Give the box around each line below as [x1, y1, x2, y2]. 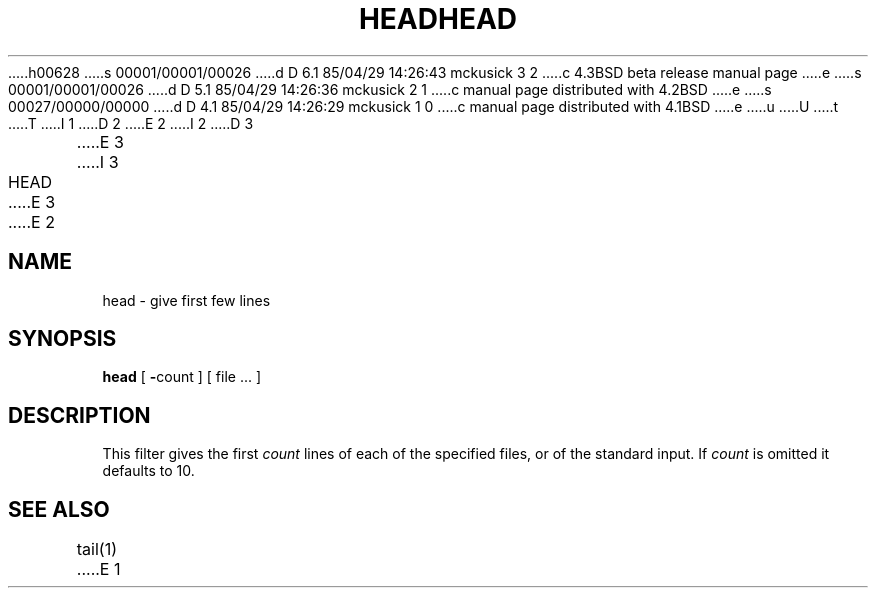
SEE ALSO [8, 496, 110, 522]
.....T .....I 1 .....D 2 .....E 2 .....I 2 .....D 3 [8, 114, 254, 132]
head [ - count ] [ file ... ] [102, 368, 262, 386]
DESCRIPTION [8, 402, 151, 428]
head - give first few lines [102, 291, 271, 309]
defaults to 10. [102, 462, 195, 480]
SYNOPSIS [8, 326, 117, 352]
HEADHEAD [358, 2, 518, 36]
